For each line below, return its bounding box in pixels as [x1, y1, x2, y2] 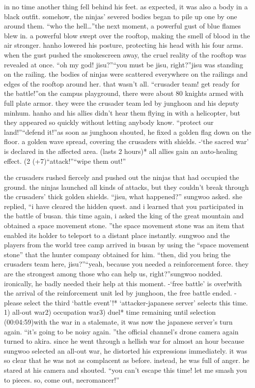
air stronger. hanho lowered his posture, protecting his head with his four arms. [4, 40, 243, 50]
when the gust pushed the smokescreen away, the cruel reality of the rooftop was [4, 49, 247, 60]
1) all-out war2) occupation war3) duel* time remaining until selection [4, 307, 216, 317]
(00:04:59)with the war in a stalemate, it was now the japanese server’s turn [4, 317, 233, 327]
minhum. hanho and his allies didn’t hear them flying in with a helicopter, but [4, 107, 240, 118]
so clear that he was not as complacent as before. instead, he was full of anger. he [4, 355, 250, 365]
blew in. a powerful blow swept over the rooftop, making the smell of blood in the [4, 30, 250, 40]
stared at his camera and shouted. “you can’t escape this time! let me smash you [4, 364, 247, 375]
